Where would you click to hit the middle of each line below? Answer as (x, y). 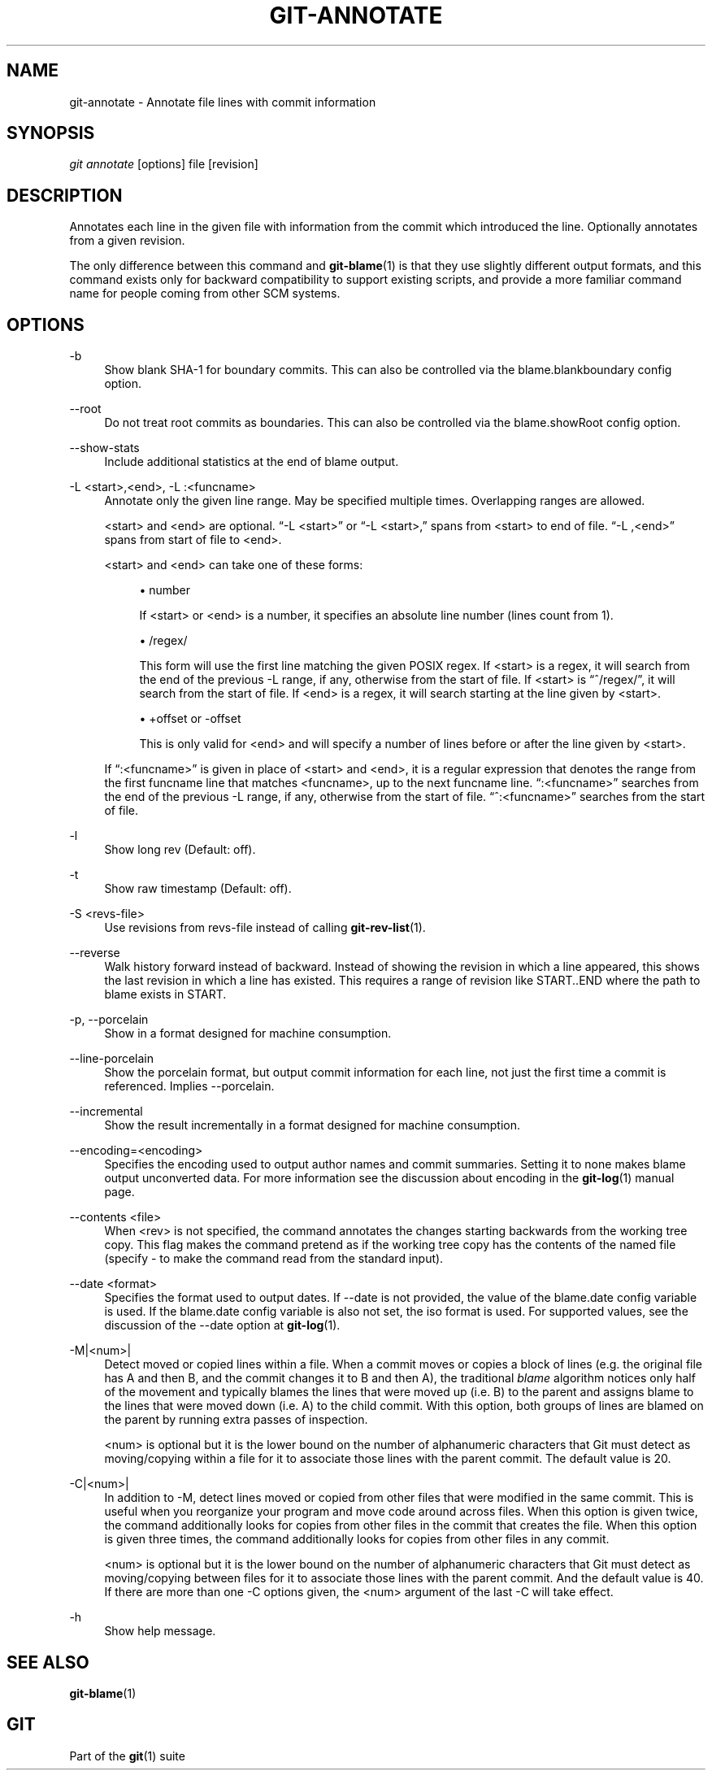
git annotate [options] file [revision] (164, 164)
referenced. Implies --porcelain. (189, 1086)
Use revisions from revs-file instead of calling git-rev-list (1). (265, 928)
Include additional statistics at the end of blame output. (252, 462)
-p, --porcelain (109, 1020)
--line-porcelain (112, 1059)
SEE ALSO (48, 1662)
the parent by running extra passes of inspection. (236, 1420)
